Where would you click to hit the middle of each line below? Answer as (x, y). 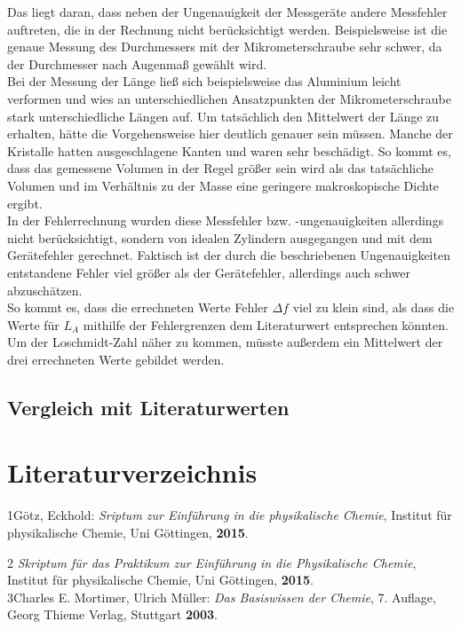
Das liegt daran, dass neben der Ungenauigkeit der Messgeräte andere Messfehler (227, 12)
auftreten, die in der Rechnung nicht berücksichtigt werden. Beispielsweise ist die (227, 29)
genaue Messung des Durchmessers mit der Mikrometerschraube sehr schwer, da (225, 47)
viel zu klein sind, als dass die (374, 307)
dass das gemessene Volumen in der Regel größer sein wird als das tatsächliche (221, 168)
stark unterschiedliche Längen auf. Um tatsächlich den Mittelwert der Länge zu (223, 116)
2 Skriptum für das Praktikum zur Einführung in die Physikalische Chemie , (212, 562)
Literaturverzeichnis (132, 472)
